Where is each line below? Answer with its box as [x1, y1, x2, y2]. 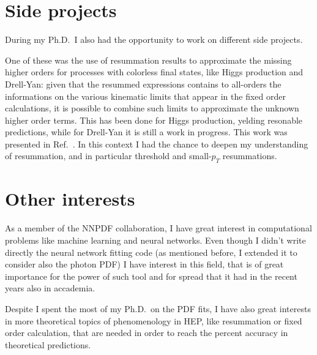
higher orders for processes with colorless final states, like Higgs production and [5, 65, 304, 78]
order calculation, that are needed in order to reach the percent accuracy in [5, 326, 288, 339]
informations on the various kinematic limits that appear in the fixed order [5, 89, 286, 102]
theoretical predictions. [5, 338, 91, 351]
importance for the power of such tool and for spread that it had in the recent [5, 269, 297, 282]
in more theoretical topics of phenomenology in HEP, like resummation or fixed [5, 314, 302, 327]
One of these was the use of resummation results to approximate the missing [5, 53, 292, 66]
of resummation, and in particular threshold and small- [5, 149, 212, 162]
